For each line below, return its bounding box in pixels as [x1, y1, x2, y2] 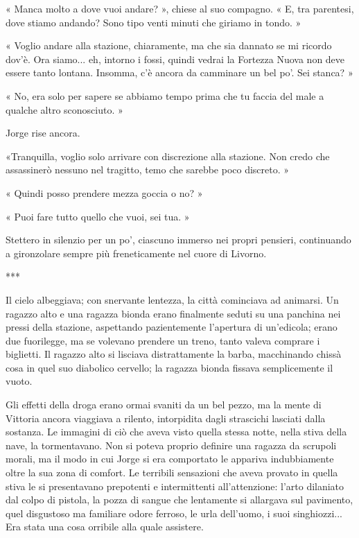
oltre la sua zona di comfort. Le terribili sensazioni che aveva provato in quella [6, 465, 338, 480]
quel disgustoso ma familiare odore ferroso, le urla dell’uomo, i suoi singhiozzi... [6, 505, 343, 520]
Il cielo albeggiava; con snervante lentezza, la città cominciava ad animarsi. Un [6, 292, 339, 306]
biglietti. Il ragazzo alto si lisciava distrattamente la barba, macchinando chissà [6, 347, 342, 361]
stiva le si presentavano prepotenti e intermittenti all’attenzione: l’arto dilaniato [6, 478, 344, 493]
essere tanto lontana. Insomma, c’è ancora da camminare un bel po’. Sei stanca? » [6, 65, 353, 80]
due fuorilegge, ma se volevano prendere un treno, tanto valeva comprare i [6, 333, 320, 347]
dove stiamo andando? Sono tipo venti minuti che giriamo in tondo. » [6, 15, 301, 29]
